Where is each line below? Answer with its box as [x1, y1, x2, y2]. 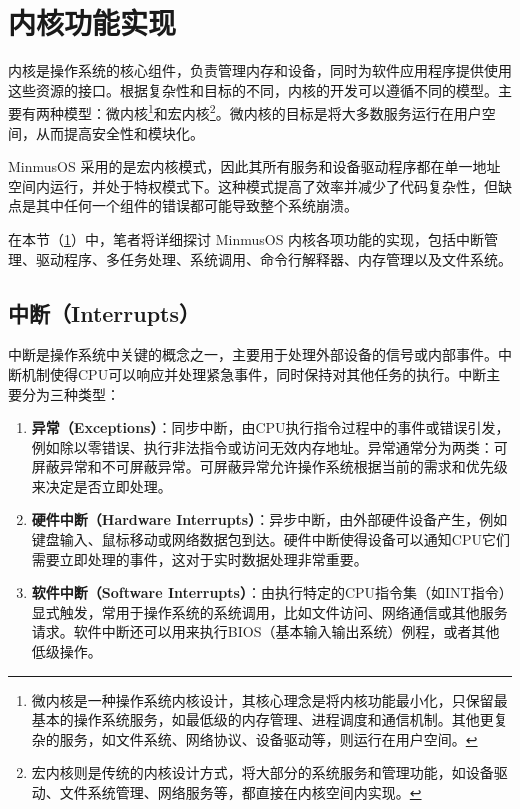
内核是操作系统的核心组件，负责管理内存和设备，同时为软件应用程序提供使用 [8, 60, 512, 81]
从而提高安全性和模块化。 [35, 122, 204, 143]
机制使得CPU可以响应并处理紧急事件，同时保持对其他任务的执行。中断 [21, 363, 487, 384]
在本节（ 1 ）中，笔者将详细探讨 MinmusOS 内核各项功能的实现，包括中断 [8, 228, 485, 249]
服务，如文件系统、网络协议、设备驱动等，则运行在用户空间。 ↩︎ [59, 728, 478, 749]
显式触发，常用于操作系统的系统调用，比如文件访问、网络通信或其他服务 [31, 601, 508, 622]
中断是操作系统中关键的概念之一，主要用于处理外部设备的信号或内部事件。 [8, 344, 498, 365]
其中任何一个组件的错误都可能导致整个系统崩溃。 [35, 195, 358, 216]
